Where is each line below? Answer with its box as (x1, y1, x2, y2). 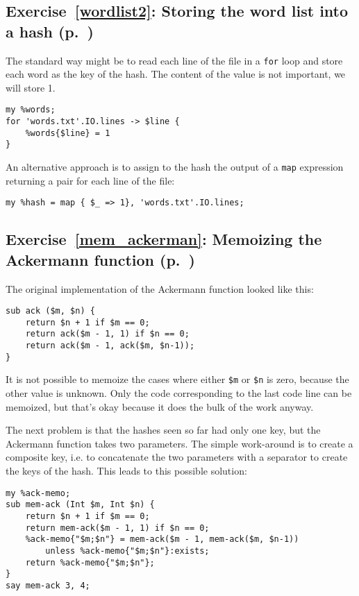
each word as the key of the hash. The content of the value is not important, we (6, 67, 346, 81)
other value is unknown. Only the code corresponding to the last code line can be (6, 386, 352, 400)
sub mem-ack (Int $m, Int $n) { (6, 500, 155, 510)
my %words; (6, 105, 56, 115)
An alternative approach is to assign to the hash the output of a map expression (6, 160, 344, 174)
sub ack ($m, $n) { (6, 306, 95, 316)
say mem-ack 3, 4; (6, 580, 90, 590)
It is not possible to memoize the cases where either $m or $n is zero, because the (6, 372, 349, 386)
